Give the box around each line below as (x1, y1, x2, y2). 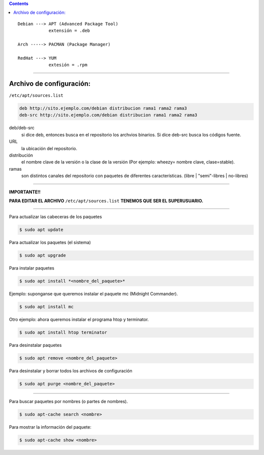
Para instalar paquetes (9, 265, 55, 271)
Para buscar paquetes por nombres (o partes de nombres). (9, 399, 128, 405)
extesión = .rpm (48, 62, 88, 68)
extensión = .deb (48, 28, 90, 34)
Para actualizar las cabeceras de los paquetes (9, 214, 102, 220)
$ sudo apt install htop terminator (19, 330, 108, 335)
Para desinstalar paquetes (9, 342, 62, 348)
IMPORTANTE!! (9, 189, 41, 195)
